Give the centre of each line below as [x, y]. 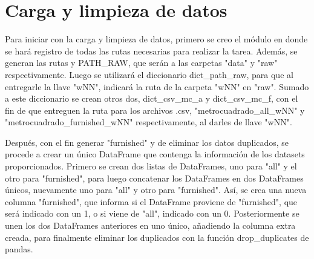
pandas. [19, 249]
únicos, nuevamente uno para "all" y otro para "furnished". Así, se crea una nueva [156, 190]
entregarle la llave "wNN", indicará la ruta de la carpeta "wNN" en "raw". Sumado [157, 86]
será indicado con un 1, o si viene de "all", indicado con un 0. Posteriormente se [152, 213]
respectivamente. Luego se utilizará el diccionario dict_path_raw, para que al [149, 74]
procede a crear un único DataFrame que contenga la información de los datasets [155, 154]
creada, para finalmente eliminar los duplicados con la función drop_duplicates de [157, 237]
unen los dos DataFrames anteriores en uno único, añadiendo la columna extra [150, 225]
